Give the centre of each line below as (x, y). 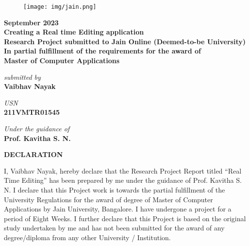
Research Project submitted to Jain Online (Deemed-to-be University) (125, 41)
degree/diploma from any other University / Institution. (87, 237)
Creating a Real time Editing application (74, 32)
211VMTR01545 (32, 112)
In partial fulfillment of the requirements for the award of (102, 51)
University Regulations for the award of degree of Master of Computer (108, 199)
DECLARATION (33, 154)
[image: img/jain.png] (60, 7)
